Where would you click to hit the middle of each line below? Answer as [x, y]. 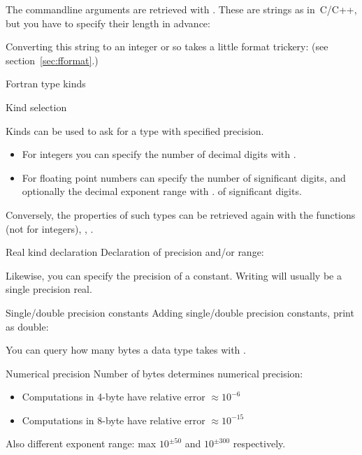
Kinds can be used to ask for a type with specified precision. [135, 130]
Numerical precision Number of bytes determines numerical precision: [154, 373]
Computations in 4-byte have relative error [114, 397]
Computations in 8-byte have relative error [114, 420]
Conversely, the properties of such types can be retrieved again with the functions [181, 214]
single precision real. [49, 289]
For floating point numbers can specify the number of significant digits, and [184, 177]
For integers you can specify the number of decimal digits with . [159, 154]
